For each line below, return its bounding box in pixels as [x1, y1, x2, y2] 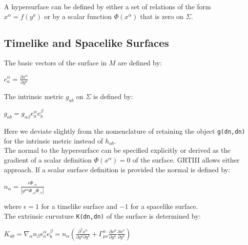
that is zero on [140, 11, 184, 21]
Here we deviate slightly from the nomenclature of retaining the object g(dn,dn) [4, 126, 246, 136]
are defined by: [118, 58, 162, 68]
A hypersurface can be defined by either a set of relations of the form [4, 1, 211, 11]
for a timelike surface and [41, 201, 118, 211]
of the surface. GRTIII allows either [132, 155, 240, 165]
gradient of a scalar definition [4, 155, 92, 165]
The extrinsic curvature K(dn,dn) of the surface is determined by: [4, 210, 201, 221]
